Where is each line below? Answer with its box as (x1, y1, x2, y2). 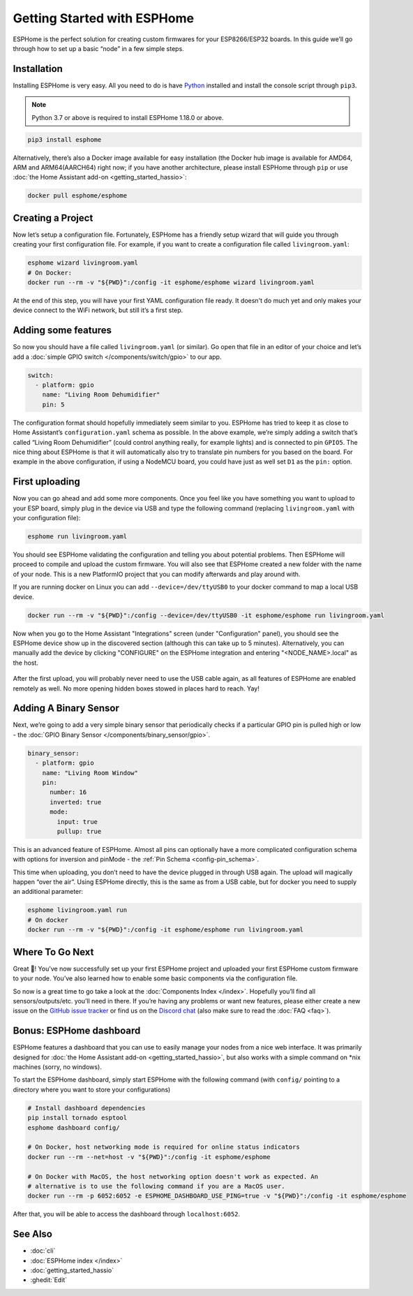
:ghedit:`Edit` (30, 1276, 68, 1284)
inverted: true (50, 798, 102, 806)
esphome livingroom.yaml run (27, 906, 128, 914)
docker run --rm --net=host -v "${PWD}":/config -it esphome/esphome (27, 1153, 271, 1161)
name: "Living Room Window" (42, 769, 139, 776)
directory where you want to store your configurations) (13, 1085, 171, 1093)
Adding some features (13, 325, 112, 337)
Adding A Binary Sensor (13, 702, 120, 714)
